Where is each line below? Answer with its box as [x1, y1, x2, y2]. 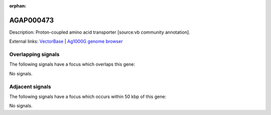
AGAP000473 [9, 16, 54, 25]
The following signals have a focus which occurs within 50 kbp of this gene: [9, 93, 167, 99]
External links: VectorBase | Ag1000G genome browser [9, 38, 123, 45]
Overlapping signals [9, 51, 60, 58]
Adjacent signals [9, 83, 51, 90]
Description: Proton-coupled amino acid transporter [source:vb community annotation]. [9, 29, 190, 35]
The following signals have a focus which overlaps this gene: [9, 61, 135, 67]
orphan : [9, 3, 27, 9]
